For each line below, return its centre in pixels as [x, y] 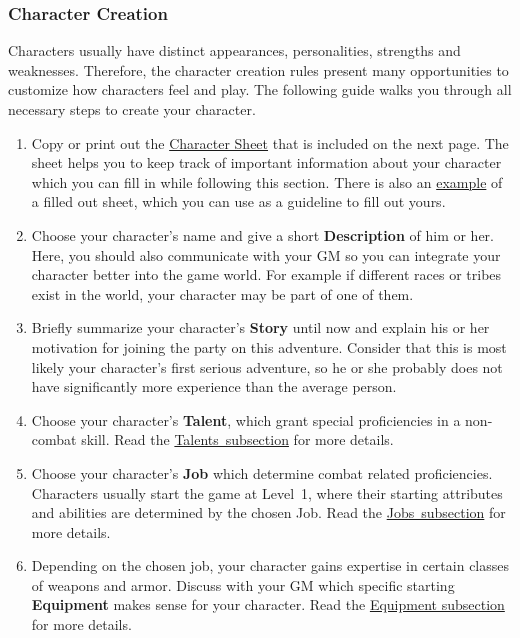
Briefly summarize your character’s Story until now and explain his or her [260, 327]
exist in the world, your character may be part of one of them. [222, 293]
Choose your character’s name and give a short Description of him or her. [262, 234]
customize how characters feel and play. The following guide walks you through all [260, 89]
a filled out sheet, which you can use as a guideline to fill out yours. [238, 201]
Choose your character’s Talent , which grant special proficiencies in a [246, 419]
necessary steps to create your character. [132, 109]
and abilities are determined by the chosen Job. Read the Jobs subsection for [268, 512]
